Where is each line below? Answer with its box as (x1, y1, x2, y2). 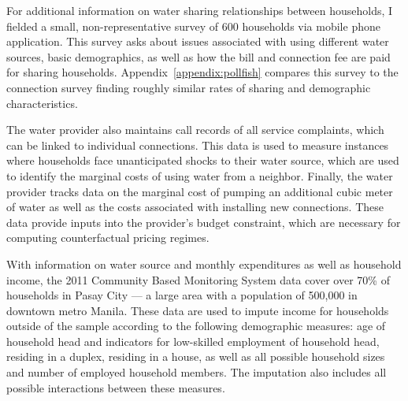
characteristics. (6, 95, 78, 111)
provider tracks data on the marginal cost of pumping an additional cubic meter (6, 183, 393, 199)
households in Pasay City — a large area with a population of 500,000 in (6, 287, 358, 303)
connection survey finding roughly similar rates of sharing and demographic (6, 79, 371, 95)
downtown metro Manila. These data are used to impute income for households (6, 302, 389, 318)
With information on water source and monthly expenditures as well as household (6, 255, 402, 272)
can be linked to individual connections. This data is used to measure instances (6, 136, 389, 153)
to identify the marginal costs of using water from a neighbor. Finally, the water (6, 167, 393, 184)
